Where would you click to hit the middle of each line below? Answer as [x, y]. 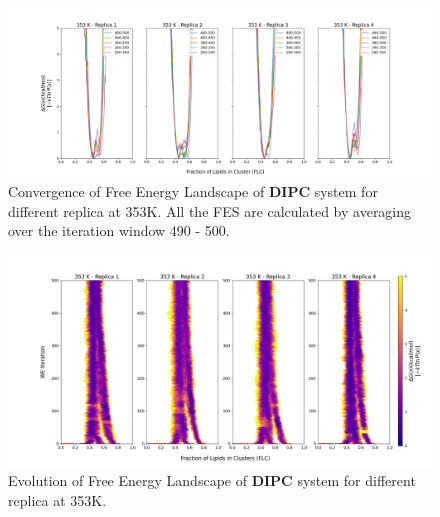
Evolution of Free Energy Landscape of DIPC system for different [212, 480]
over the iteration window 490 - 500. [119, 230]
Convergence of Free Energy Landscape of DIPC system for [193, 190]
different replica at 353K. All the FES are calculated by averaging [210, 210]
